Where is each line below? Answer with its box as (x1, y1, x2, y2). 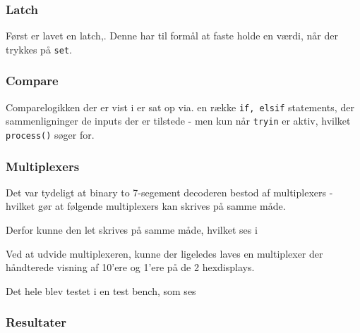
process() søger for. (6, 127, 95, 142)
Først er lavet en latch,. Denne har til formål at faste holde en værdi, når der (6, 28, 338, 43)
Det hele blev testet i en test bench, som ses (6, 283, 196, 298)
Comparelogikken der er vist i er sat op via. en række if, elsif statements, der (6, 99, 354, 114)
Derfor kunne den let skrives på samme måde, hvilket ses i (6, 222, 258, 237)
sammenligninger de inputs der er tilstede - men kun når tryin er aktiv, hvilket (6, 113, 351, 128)
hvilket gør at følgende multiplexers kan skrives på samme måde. (6, 199, 286, 213)
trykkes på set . (6, 42, 72, 56)
